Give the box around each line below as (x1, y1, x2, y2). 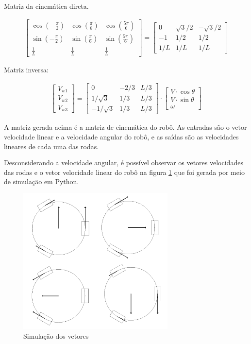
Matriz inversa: (4, 65, 49, 75)
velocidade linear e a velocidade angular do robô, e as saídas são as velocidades (4, 131, 239, 141)
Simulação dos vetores (23, 330, 89, 341)
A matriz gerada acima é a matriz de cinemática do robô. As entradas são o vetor (4, 122, 247, 132)
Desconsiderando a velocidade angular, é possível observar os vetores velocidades (4, 157, 243, 168)
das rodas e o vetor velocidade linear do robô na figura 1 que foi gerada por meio (4, 167, 245, 177)
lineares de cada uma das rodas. (4, 141, 99, 151)
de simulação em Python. (4, 176, 79, 187)
